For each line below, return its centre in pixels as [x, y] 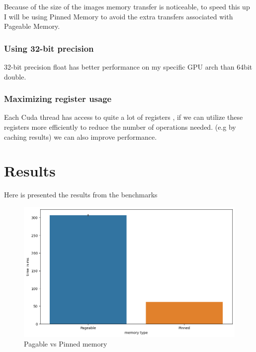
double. [15, 76]
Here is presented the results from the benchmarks [81, 195]
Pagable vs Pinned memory [66, 344]
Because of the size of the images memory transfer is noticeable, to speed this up [127, 6]
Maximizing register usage [58, 99]
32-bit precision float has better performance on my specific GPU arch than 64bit [128, 67]
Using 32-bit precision [49, 48]
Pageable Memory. [32, 26]
